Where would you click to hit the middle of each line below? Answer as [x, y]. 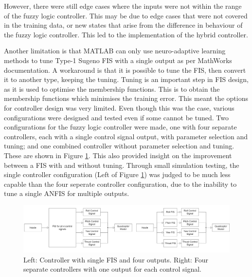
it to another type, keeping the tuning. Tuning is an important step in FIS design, [126, 79]
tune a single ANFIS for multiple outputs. [67, 193]
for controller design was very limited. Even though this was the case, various [119, 107]
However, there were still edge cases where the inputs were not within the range [123, 6]
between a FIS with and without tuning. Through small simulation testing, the [122, 165]
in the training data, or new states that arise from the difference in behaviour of [123, 25]
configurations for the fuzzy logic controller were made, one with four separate [120, 127]
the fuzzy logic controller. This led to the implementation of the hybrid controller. [126, 34]
